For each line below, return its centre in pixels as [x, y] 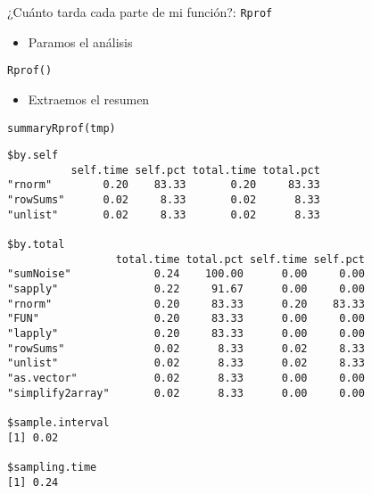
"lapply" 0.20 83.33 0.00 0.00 [186, 334]
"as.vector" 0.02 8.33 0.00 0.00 [186, 378]
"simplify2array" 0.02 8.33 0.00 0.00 [186, 393]
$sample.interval [58, 422]
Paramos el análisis [80, 41]
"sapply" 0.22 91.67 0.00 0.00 [186, 289]
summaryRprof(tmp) [62, 128]
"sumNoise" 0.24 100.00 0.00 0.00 [186, 274]
